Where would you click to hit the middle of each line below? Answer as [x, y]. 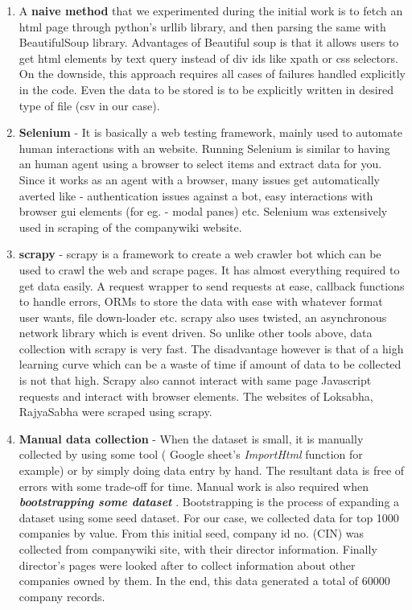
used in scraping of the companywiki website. [130, 227]
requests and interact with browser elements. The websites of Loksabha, [196, 396]
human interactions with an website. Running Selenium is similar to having [204, 148]
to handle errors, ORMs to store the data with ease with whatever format [201, 301]
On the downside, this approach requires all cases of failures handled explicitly [212, 74]
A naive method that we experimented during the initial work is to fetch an [211, 10]
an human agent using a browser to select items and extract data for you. [200, 164]
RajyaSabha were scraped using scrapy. [115, 412]
